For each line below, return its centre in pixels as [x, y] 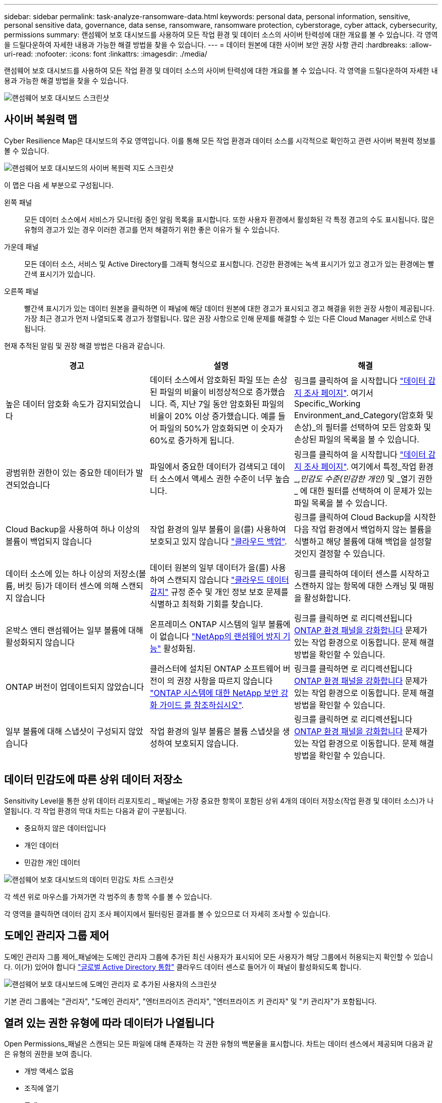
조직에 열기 [42, 1088]
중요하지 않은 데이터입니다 [65, 828]
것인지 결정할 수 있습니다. [339, 553]
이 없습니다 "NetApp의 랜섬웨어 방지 [215, 636]
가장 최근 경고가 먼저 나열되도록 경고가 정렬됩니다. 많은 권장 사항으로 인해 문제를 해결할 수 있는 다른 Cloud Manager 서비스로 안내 [228, 318]
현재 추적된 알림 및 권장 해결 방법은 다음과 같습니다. [85, 345]
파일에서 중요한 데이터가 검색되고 [209, 466]
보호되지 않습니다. [206, 743]
